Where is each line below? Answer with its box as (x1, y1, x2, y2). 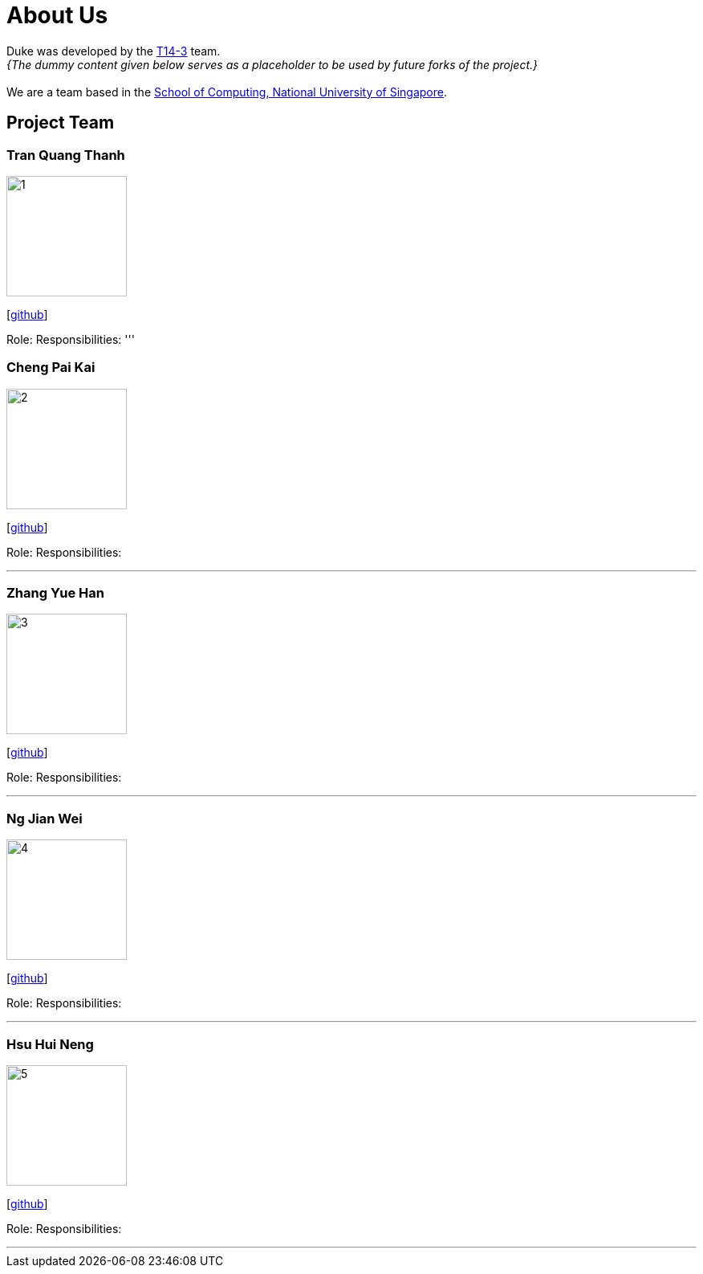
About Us (6, 2, 108, 29)
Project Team (6, 112, 115, 133)
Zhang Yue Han (6, 585, 104, 602)
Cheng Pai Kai (6, 359, 95, 376)
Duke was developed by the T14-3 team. (6, 43, 221, 58)
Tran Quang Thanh (6, 146, 125, 163)
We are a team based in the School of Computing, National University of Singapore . (6, 84, 448, 99)
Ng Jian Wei (6, 810, 83, 827)
